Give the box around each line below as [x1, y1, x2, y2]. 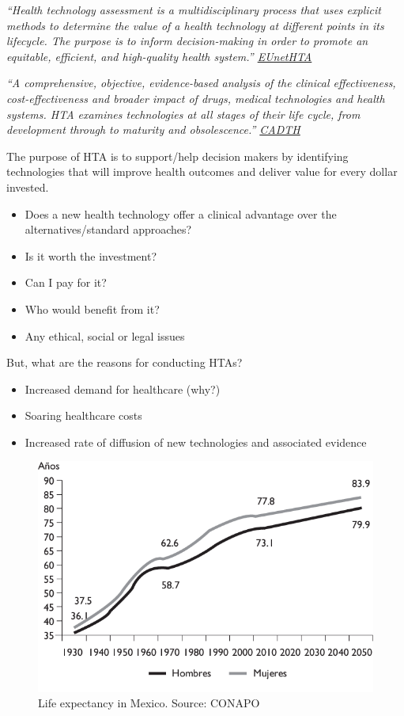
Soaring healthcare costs [25, 407, 142, 424]
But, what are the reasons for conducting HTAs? [6, 354, 243, 371]
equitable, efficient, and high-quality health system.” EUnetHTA [6, 48, 312, 64]
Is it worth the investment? [25, 247, 157, 264]
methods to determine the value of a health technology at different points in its [6, 17, 384, 33]
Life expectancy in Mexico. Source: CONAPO [38, 695, 260, 711]
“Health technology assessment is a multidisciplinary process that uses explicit [6, 2, 381, 17]
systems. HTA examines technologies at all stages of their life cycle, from [6, 105, 361, 122]
